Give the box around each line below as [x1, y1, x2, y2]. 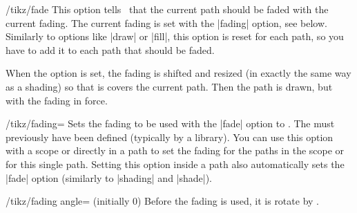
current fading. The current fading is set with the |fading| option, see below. [6, 15, 327, 30]
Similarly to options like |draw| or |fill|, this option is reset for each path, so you [6, 29, 344, 44]
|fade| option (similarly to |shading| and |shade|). [6, 170, 212, 185]
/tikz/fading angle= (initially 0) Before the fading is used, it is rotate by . [6, 194, 319, 208]
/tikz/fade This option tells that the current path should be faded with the [6, 2, 329, 16]
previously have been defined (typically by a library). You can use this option [6, 129, 334, 144]
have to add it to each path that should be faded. [6, 42, 215, 57]
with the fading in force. [6, 93, 108, 107]
